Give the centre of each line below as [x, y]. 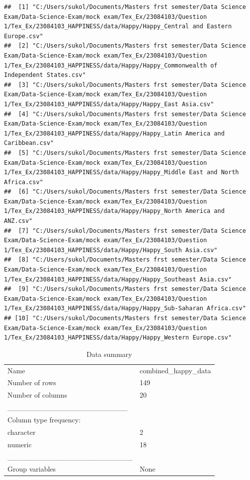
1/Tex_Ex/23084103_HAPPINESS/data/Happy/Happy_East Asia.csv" [109, 104]
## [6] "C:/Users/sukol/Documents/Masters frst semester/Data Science [125, 192]
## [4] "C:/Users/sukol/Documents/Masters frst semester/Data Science [125, 114]
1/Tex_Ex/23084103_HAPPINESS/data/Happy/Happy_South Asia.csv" [111, 250]
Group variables [32, 469]
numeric [20, 444]
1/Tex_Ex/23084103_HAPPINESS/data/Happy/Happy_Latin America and [114, 133]
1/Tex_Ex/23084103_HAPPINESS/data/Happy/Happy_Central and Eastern [118, 27]
